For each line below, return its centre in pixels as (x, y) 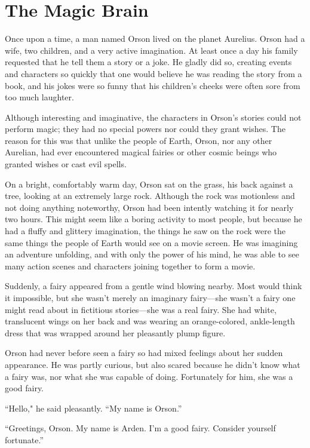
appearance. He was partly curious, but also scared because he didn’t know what (153, 364)
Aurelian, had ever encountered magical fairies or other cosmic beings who (141, 152)
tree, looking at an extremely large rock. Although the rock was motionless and (150, 196)
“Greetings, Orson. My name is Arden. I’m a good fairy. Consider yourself (140, 428)
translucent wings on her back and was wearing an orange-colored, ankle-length (150, 321)
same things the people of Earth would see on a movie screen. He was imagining (151, 242)
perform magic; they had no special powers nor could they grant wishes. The (145, 129)
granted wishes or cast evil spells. (66, 164)
